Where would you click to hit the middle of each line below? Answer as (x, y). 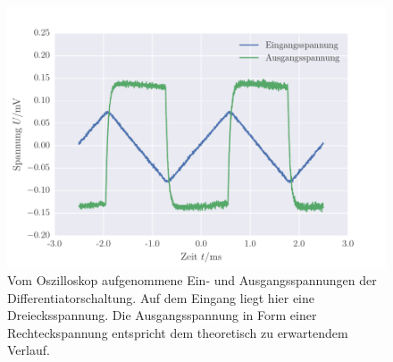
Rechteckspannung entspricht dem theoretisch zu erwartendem (178, 332)
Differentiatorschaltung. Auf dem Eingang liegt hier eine (161, 297)
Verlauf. (29, 350)
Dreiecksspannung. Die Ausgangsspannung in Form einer (162, 315)
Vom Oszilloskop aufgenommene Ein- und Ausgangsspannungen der (192, 280)
